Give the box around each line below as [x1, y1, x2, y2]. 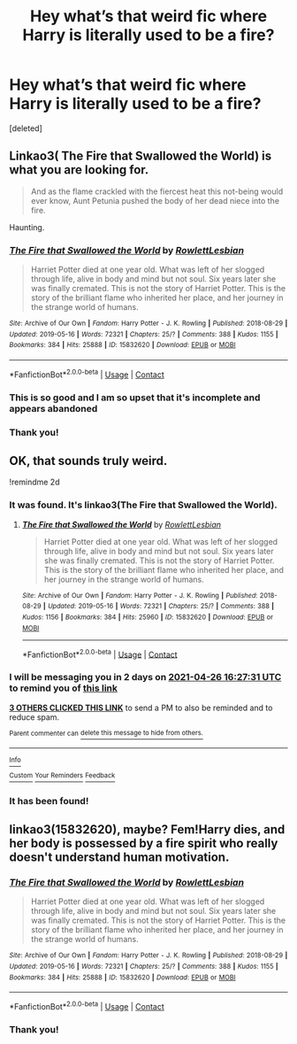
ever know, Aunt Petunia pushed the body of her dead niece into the [30, 195, 280, 205]
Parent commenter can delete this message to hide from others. [9, 729, 203, 738]
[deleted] [9, 122, 42, 134]
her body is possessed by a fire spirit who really [9, 836, 278, 851]
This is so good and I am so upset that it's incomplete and [9, 391, 261, 404]
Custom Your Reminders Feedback [9, 771, 116, 780]
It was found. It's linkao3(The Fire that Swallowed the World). [9, 499, 278, 511]
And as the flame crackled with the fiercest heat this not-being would [30, 186, 284, 197]
